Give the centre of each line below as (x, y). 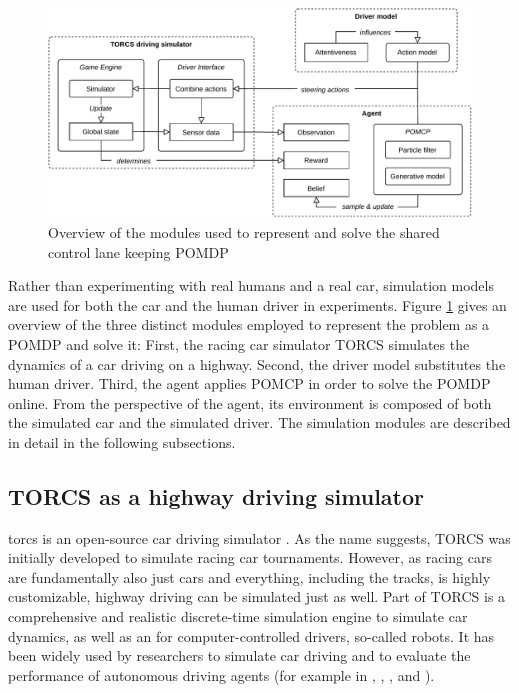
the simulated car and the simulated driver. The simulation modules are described (259, 422)
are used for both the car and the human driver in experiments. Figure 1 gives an (257, 304)
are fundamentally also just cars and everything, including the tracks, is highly (249, 576)
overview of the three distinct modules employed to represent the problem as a (249, 324)
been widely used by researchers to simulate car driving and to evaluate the (239, 655)
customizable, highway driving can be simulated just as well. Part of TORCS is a (257, 596)
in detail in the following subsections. (122, 441)
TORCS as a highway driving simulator (216, 495)
